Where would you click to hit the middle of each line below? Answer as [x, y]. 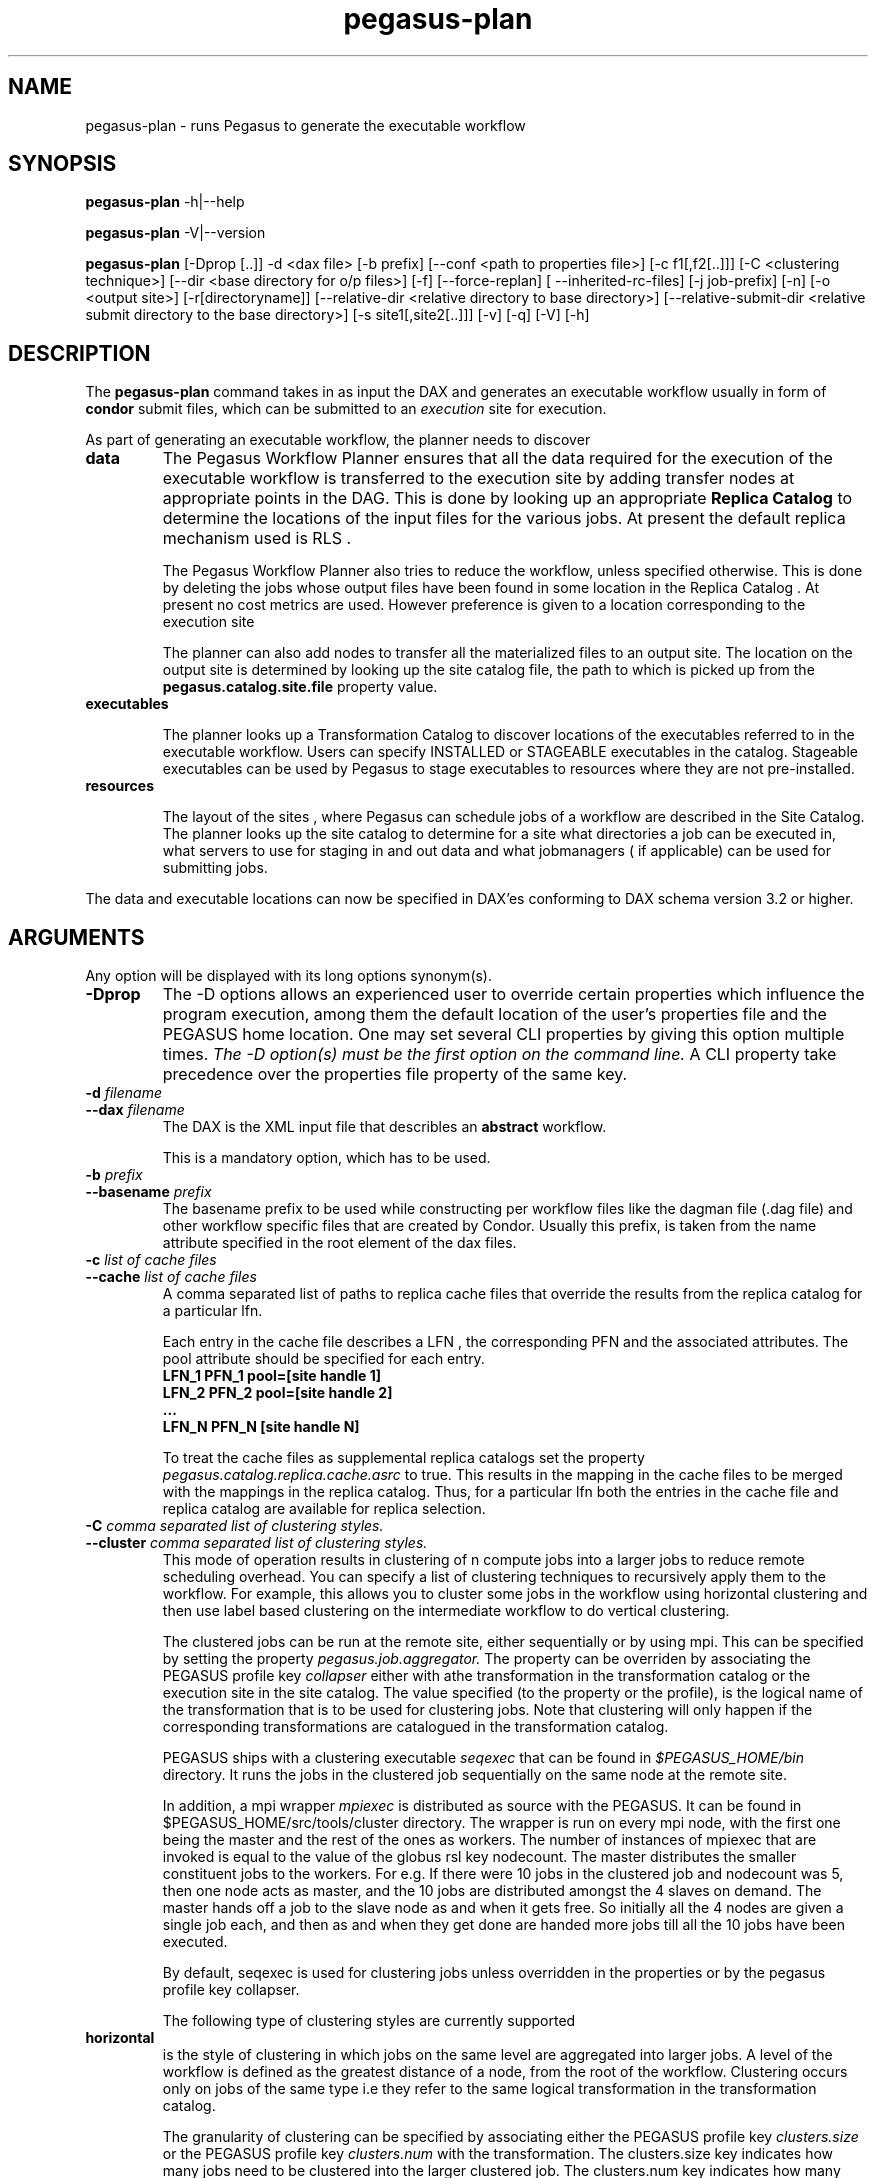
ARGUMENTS [76, 937]
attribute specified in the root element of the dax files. [339, 1243]
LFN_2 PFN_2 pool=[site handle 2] [277, 1393]
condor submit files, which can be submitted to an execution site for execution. [346, 409]
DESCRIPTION [79, 353]
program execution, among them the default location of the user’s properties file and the [494, 1014]
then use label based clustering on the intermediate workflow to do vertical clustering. [446, 1611]
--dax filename [135, 1110]
